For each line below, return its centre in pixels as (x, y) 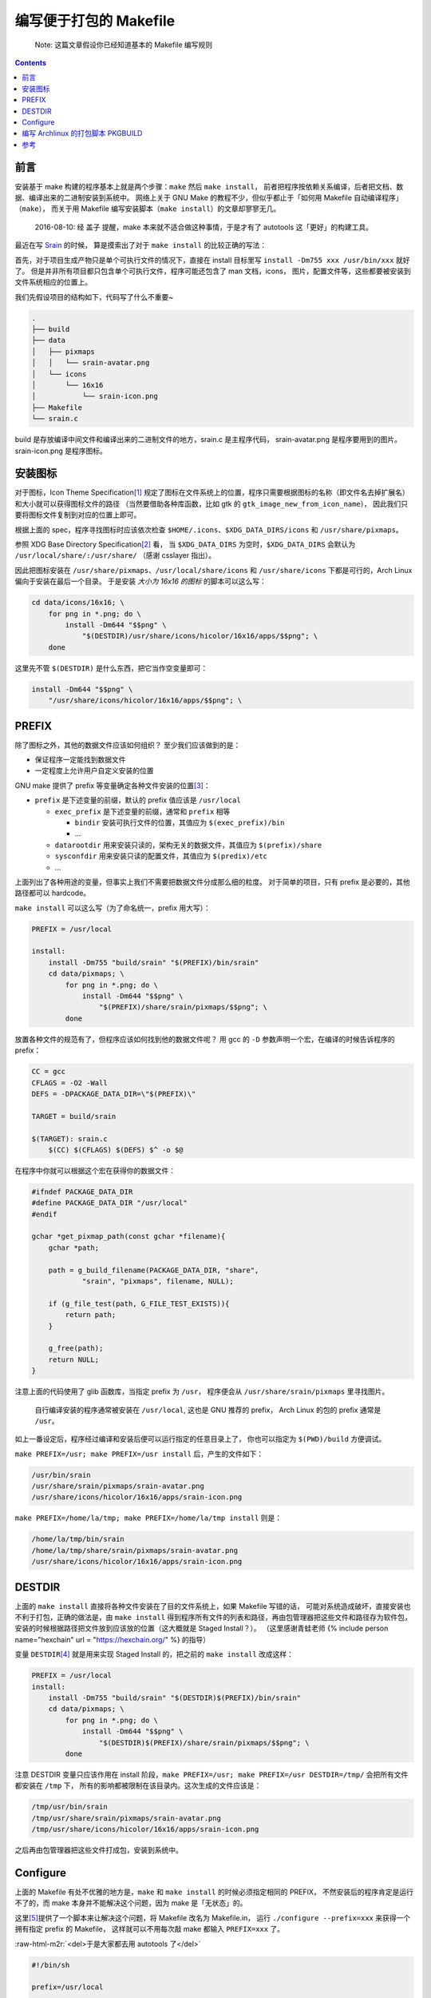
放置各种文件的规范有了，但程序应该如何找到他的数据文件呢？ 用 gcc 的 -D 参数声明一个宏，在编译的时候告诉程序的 (205, 1039)
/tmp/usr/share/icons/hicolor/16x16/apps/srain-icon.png (145, 1829)
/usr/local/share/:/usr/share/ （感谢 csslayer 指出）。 (115, 555)
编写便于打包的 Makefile (95, 21)
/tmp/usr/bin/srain (69, 1807)
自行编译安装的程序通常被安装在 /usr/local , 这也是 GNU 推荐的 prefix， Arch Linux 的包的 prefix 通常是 (208, 1410)
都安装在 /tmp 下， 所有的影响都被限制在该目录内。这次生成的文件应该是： (138, 1785)
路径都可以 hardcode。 (53, 893)
